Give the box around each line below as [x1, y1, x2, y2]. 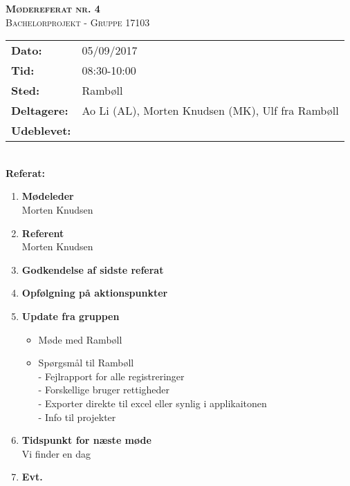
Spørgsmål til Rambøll [38, 355, 134, 370]
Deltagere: [11, 102, 68, 119]
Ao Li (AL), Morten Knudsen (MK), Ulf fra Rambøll [82, 102, 339, 119]
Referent [21, 225, 64, 240]
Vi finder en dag [21, 446, 91, 460]
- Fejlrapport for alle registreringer [38, 368, 185, 383]
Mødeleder [21, 189, 74, 203]
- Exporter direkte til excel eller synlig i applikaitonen [38, 395, 267, 410]
